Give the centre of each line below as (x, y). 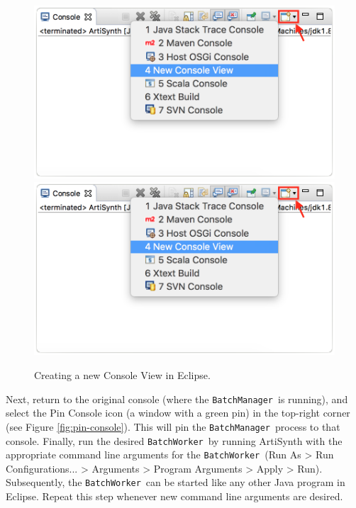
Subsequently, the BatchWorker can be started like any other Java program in (176, 482)
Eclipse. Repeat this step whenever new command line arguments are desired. (174, 496)
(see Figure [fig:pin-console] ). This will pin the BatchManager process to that (173, 426)
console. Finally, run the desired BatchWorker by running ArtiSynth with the (174, 440)
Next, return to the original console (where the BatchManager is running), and (177, 399)
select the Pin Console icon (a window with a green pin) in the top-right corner (178, 413)
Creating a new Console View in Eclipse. (122, 375)
